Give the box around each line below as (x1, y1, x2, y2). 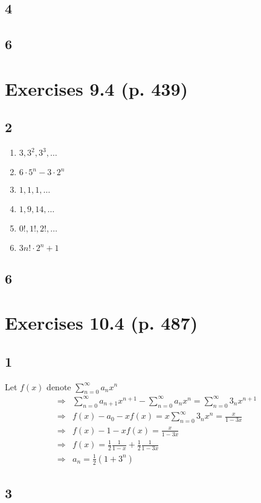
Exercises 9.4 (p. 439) (5, 76, 188, 101)
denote (47, 380, 71, 393)
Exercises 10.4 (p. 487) (5, 310, 198, 335)
